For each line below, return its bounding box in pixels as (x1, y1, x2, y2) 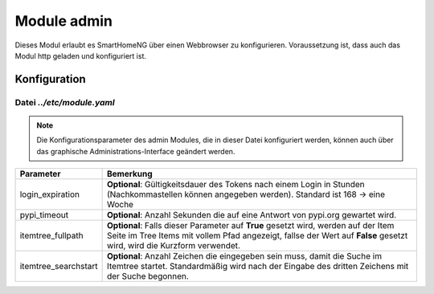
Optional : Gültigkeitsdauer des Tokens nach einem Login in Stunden (106, 179, 365, 190)
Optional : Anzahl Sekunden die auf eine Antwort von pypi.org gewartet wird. (106, 210, 397, 221)
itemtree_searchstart (19, 261, 98, 272)
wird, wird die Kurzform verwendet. (106, 240, 241, 251)
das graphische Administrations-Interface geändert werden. (36, 146, 235, 156)
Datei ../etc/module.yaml (14, 96, 116, 108)
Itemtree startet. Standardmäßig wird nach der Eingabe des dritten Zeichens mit (106, 261, 409, 272)
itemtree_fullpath (19, 230, 84, 241)
